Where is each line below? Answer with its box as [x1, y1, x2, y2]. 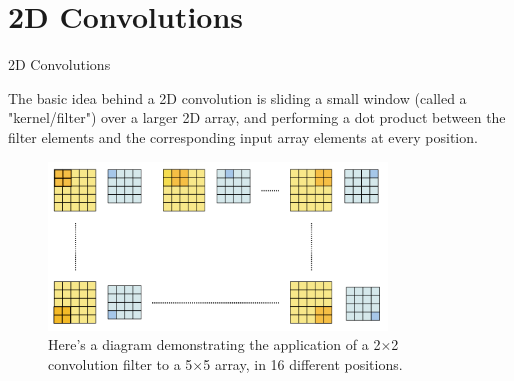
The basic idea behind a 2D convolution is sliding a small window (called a [8, 87, 467, 108]
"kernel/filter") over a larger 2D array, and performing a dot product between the [8, 107, 506, 128]
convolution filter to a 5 [48, 353, 193, 374]
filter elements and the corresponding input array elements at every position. [8, 126, 478, 147]
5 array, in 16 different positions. [203, 353, 403, 374]
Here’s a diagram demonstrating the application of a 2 [48, 334, 381, 355]
